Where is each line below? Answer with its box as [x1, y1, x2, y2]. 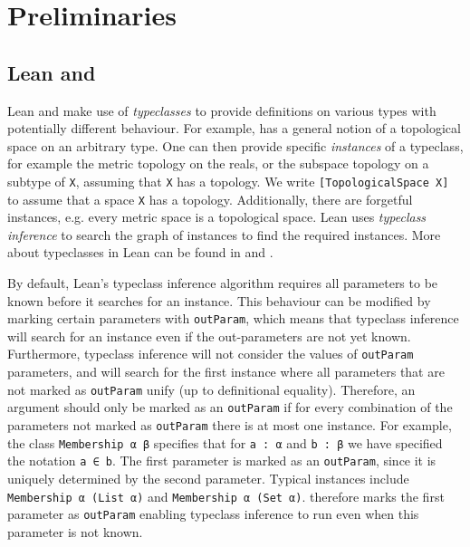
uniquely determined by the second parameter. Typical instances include [7, 469, 409, 488]
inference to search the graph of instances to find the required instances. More [7, 225, 441, 244]
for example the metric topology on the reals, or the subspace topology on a [7, 154, 429, 173]
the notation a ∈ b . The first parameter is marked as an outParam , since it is [7, 451, 436, 470]
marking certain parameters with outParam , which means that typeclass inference [7, 309, 459, 328]
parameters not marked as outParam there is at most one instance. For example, [7, 416, 452, 435]
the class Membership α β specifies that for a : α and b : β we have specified [7, 433, 443, 452]
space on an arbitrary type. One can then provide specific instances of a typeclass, [7, 136, 464, 155]
